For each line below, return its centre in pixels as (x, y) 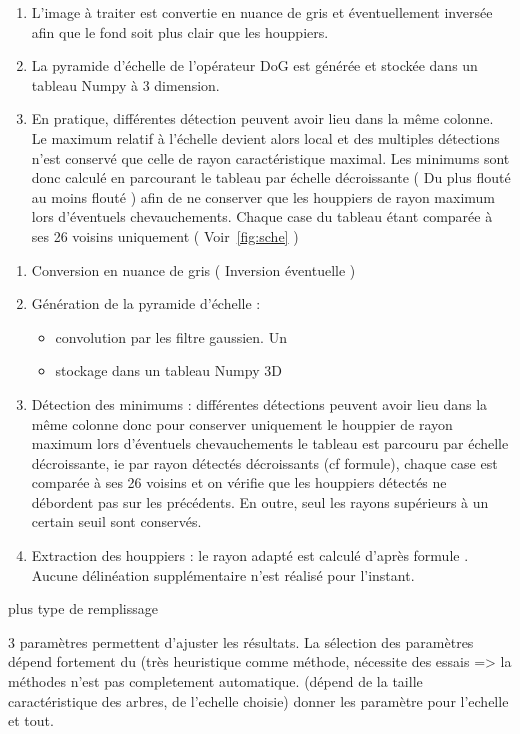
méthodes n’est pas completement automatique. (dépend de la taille (215, 681)
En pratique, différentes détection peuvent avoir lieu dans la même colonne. (262, 118)
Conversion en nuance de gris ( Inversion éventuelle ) (193, 269)
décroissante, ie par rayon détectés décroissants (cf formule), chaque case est (264, 462)
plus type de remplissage (83, 608)
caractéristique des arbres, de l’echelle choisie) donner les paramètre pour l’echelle (258, 700)
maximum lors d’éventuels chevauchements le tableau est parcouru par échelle (270, 443)
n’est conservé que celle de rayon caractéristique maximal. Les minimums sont (270, 157)
